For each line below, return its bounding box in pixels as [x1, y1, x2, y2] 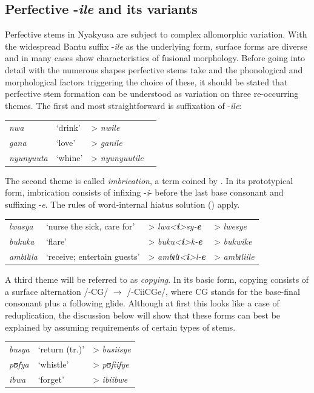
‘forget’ [38, 372, 64, 385]
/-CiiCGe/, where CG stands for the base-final [127, 285, 300, 297]
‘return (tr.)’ [38, 342, 85, 355]
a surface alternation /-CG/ [5, 285, 109, 297]
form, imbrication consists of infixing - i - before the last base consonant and [5, 186, 284, 199]
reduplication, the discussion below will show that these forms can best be [5, 308, 281, 321]
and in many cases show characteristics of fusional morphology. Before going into [5, 51, 306, 64]
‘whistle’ [38, 357, 69, 370]
